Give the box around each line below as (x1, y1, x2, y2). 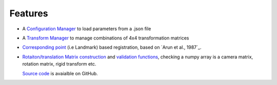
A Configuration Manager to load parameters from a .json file (22, 26, 151, 32)
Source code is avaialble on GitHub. (22, 70, 98, 76)
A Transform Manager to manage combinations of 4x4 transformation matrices (22, 35, 189, 41)
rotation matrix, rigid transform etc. (22, 61, 96, 67)
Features (9, 8, 48, 19)
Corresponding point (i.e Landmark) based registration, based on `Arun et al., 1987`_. (22, 44, 202, 51)
